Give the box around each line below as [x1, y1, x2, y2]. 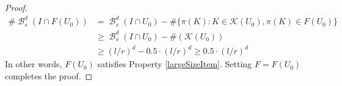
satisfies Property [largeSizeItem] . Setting [97, 58, 252, 70]
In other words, [5, 58, 62, 70]
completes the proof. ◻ [5, 69, 93, 82]
